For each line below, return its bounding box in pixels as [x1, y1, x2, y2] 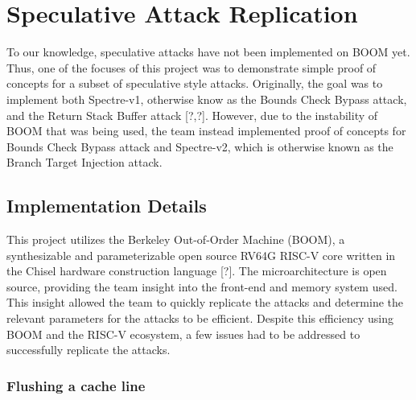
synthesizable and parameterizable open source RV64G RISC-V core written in [6, 246, 396, 263]
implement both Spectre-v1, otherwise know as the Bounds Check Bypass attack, [6, 90, 407, 107]
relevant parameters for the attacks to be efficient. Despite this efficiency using [6, 310, 393, 327]
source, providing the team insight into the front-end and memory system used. [6, 278, 397, 295]
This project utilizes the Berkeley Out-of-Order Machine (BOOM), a [6, 231, 345, 248]
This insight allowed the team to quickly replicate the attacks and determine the [6, 294, 403, 311]
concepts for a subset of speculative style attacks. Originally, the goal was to [6, 75, 383, 92]
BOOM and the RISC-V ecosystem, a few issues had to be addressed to [6, 325, 360, 342]
